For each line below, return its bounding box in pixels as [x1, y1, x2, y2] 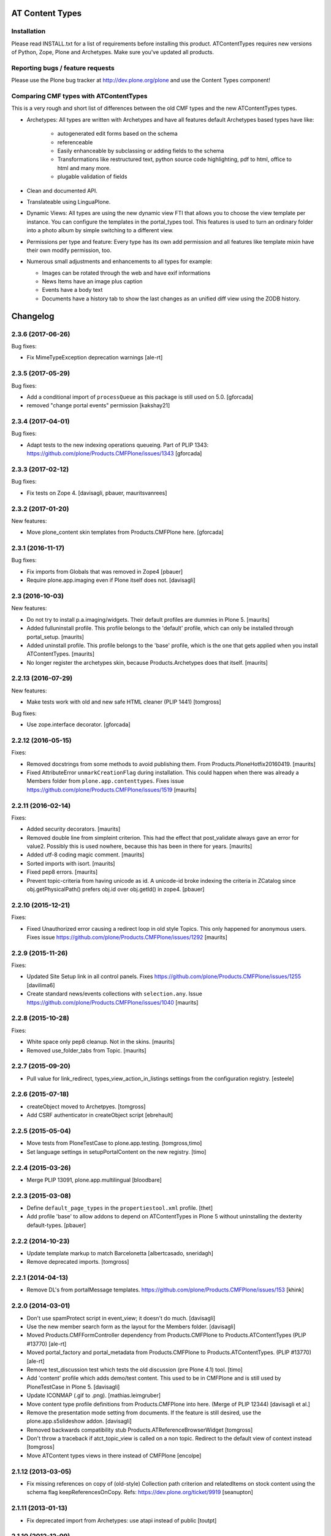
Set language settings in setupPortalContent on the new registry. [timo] [26, 1148, 207, 1155]
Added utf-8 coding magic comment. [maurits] [26, 851, 145, 858]
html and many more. [57, 164, 111, 171]
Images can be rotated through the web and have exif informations [42, 269, 211, 276]
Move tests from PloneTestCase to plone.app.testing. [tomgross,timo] [26, 1140, 202, 1147]
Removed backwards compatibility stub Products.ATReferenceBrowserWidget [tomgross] [26, 1426, 253, 1433]
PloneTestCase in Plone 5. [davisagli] [26, 1383, 120, 1390]
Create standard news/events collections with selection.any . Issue [26, 990, 202, 998]
